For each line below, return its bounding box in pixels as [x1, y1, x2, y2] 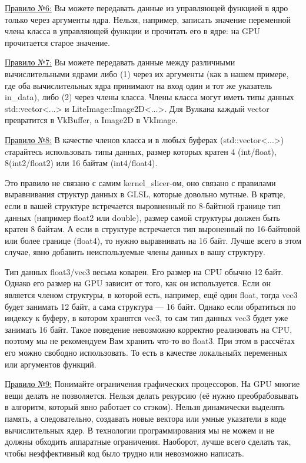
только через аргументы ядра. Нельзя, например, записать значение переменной [5, 13, 291, 25]
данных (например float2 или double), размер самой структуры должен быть [5, 211, 280, 223]
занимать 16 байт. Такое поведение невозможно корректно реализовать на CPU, [5, 323, 292, 335]
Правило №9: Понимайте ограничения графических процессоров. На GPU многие [5, 378, 300, 390]
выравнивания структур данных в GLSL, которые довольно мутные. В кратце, [5, 188, 285, 200]
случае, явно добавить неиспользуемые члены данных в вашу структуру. [5, 246, 265, 258]
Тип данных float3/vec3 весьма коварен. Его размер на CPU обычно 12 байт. [5, 265, 284, 277]
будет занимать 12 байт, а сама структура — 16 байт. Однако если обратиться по [5, 300, 296, 312]
